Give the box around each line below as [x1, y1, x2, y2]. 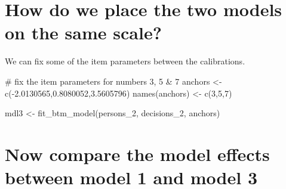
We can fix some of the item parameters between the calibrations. [5, 55, 245, 67]
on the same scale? [5, 20, 162, 45]
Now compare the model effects [5, 141, 270, 166]
